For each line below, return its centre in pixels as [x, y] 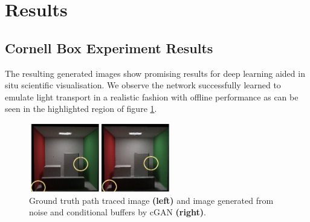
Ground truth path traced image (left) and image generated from [151, 200]
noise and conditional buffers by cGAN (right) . [118, 212]
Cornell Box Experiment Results [109, 47]
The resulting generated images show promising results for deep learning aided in [155, 73]
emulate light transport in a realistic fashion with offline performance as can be [152, 96]
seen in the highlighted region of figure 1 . [81, 109]
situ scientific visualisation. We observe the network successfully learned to [143, 85]
